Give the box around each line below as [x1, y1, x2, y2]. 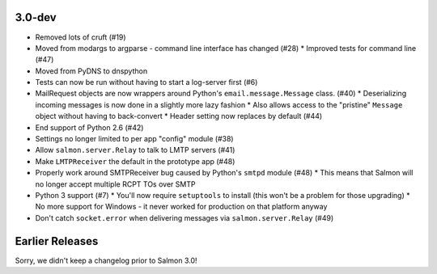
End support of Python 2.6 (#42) [35, 122, 144, 133]
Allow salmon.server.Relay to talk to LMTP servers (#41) [35, 145, 235, 155]
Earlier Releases [15, 234, 99, 248]
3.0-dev [15, 11, 57, 24]
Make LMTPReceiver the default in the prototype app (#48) [35, 156, 235, 166]
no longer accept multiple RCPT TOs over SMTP [35, 179, 196, 189]
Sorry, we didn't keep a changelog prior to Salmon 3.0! [15, 255, 197, 265]
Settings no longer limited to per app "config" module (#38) [35, 134, 234, 144]
